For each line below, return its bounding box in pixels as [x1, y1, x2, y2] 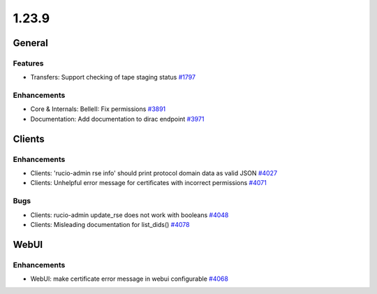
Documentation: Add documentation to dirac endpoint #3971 [30, 115, 205, 123]
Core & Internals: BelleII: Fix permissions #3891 [30, 105, 166, 113]
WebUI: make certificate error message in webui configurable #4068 [30, 274, 228, 283]
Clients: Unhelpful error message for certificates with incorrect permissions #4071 [30, 179, 267, 187]
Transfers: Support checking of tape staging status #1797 [30, 73, 195, 82]
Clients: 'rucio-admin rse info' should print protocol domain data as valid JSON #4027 [30, 169, 278, 177]
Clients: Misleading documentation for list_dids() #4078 [30, 220, 190, 228]
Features [13, 58, 44, 68]
